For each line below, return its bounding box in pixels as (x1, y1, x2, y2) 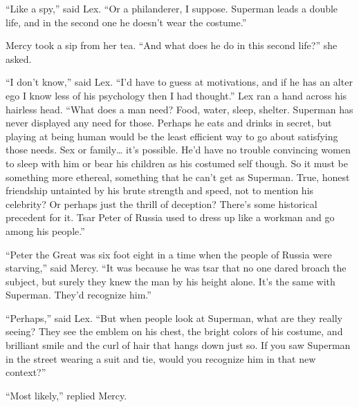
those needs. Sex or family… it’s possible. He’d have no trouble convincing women (6, 142, 351, 157)
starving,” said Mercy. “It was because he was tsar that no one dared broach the (6, 261, 347, 275)
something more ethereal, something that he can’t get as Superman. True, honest (6, 169, 350, 184)
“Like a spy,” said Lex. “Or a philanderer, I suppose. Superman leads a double (6, 1, 338, 15)
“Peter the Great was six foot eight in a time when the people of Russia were (6, 247, 332, 261)
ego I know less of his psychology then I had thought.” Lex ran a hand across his (6, 88, 347, 102)
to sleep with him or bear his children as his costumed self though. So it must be (6, 155, 348, 170)
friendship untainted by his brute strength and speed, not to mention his (6, 183, 314, 198)
